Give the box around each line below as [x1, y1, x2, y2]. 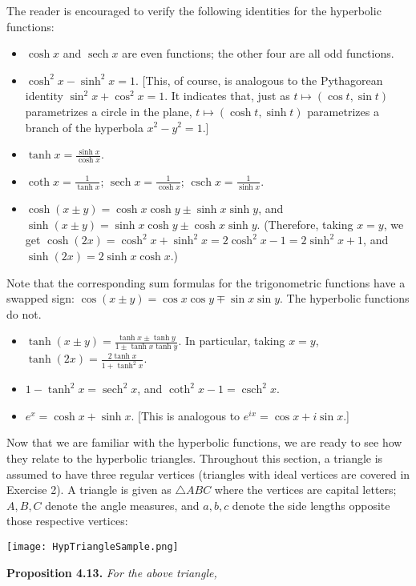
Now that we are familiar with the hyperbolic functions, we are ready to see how [6, 434, 402, 451]
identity [25, 87, 63, 104]
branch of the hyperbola [25, 118, 143, 135]
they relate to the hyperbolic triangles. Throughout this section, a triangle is [6, 449, 383, 466]
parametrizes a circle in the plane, [25, 102, 192, 119]
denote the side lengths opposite [232, 496, 390, 513]
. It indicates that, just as [164, 87, 290, 104]
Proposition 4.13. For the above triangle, [6, 564, 217, 580]
